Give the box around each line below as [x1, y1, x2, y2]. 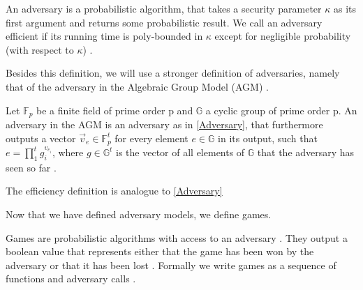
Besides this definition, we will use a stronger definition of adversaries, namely [6, 66, 340, 80]
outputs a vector [6, 130, 76, 145]
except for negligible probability [214, 29, 351, 43]
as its [333, 1, 356, 15]
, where [52, 145, 84, 160]
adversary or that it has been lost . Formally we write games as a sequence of [6, 257, 336, 272]
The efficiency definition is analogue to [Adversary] [6, 183, 223, 198]
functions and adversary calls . [6, 271, 136, 286]
